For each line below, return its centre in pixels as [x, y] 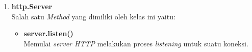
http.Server [32, 6]
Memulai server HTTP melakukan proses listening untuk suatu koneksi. [136, 43]
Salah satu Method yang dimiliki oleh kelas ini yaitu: [93, 16]
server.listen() [48, 33]
